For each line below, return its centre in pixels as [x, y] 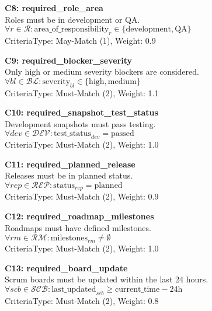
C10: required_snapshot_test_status [81, 112]
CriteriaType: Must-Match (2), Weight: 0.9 [82, 196]
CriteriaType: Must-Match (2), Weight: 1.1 [82, 92]
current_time [137, 289]
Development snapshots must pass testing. [80, 123]
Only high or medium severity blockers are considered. [102, 71]
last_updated [74, 289]
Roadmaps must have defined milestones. [78, 227]
